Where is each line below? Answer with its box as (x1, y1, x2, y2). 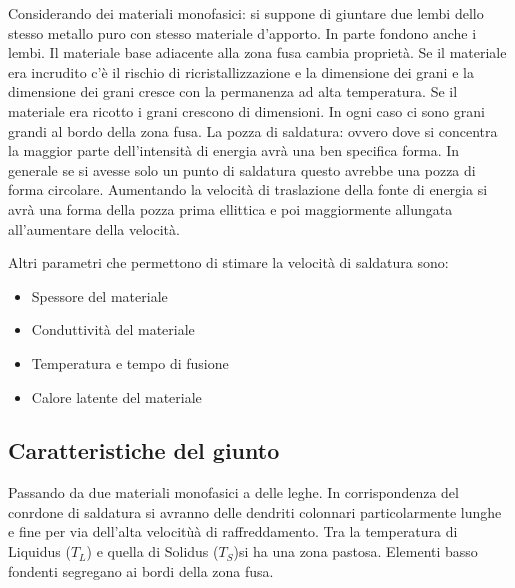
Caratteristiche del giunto (8, 435, 280, 466)
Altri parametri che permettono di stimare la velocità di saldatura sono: (8, 252, 449, 273)
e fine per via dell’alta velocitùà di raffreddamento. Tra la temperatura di (8, 521, 458, 542)
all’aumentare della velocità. (8, 218, 180, 239)
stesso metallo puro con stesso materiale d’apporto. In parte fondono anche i (8, 22, 477, 43)
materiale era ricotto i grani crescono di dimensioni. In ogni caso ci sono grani (8, 100, 485, 121)
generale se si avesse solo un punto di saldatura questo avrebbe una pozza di (8, 159, 476, 180)
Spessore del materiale (31, 285, 168, 306)
